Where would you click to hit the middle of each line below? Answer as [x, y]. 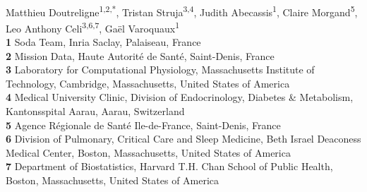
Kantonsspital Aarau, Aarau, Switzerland [95, 111]
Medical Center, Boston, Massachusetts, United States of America [148, 152]
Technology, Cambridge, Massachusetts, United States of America [148, 83]
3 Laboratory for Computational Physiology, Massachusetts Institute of [160, 70]
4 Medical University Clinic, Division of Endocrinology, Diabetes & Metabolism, [180, 97]
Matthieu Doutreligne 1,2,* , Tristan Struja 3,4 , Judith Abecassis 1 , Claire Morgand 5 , [182, 11]
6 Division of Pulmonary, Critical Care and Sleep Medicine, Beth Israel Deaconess [183, 139]
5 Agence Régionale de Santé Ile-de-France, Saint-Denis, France [143, 125]
